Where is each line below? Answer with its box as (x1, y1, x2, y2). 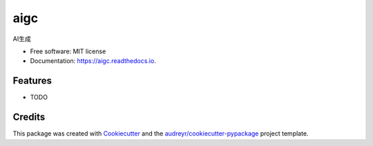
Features (12, 75, 52, 86)
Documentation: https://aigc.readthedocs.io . (30, 57, 157, 65)
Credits (12, 111, 46, 123)
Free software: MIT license (30, 47, 106, 55)
